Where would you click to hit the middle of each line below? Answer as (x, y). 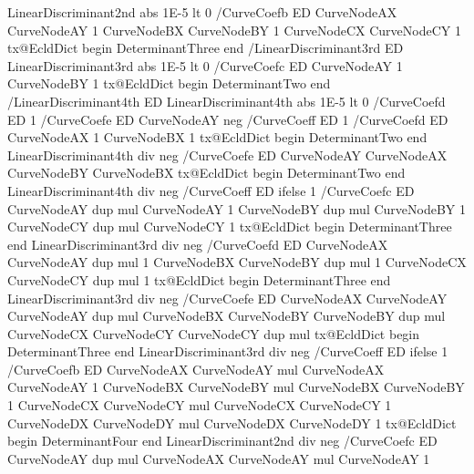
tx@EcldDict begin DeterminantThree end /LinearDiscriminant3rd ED (206, 48)
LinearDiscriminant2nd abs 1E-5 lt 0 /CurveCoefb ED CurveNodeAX (202, 12)
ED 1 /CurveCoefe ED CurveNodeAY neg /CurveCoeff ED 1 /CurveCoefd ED (228, 119)
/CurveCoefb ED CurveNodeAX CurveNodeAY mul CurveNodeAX (196, 369)
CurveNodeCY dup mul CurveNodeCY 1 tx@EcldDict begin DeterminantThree (230, 227)
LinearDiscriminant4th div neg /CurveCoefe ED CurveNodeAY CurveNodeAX (227, 155)
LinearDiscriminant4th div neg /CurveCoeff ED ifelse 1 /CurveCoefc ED (211, 190)
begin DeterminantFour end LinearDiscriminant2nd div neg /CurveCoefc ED (222, 441)
